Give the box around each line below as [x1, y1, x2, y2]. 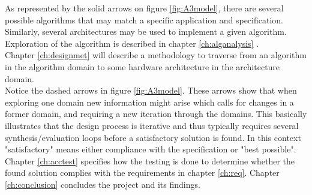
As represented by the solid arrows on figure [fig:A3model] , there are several [5, 2, 284, 14]
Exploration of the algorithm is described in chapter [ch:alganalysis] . [5, 37, 259, 49]
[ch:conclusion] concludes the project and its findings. [5, 178, 200, 190]
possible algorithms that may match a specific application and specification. [5, 13, 283, 26]
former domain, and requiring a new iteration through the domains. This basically [5, 107, 307, 120]
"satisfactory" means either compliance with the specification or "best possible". [5, 143, 296, 155]
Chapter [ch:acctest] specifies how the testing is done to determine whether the [5, 154, 295, 167]
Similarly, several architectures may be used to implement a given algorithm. [5, 25, 287, 38]
